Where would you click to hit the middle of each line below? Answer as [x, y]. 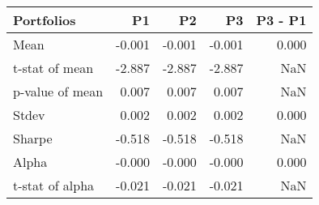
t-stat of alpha [54, 185]
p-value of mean [58, 91]
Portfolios [45, 20]
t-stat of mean [53, 68]
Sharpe [33, 138]
